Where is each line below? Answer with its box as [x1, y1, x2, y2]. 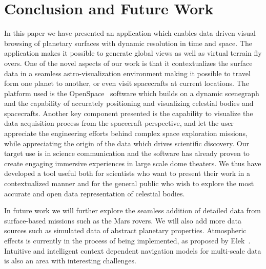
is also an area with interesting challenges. [4, 255, 136, 266]
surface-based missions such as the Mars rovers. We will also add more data [4, 215, 241, 226]
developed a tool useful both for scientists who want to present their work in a [4, 168, 251, 178]
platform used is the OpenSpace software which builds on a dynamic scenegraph [4, 87, 259, 98]
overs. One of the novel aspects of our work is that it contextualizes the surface [4, 57, 253, 68]
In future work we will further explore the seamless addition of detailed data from [4, 205, 261, 216]
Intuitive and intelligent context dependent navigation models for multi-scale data [4, 245, 261, 256]
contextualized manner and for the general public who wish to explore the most [4, 178, 254, 189]
